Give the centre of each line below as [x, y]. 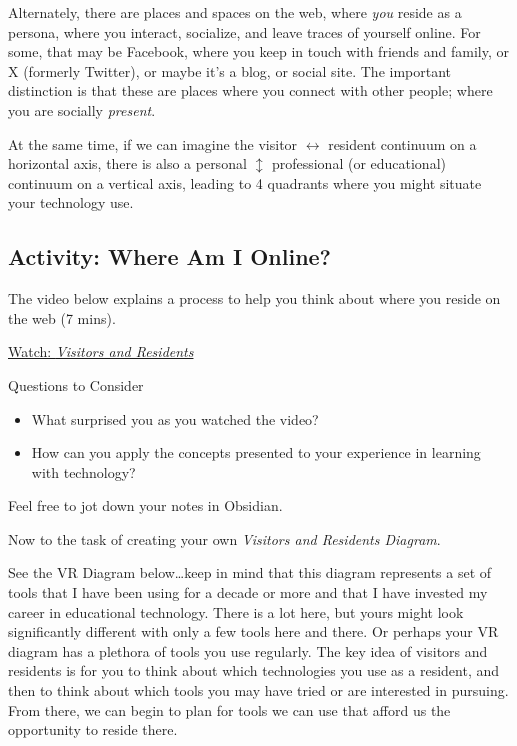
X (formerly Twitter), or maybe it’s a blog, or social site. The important [230, 70]
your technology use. [71, 202]
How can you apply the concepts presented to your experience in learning [256, 452]
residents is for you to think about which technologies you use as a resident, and [254, 670]
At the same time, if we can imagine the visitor [153, 143]
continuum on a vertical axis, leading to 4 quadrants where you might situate [245, 182]
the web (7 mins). [62, 317]
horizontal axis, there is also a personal [127, 163]
